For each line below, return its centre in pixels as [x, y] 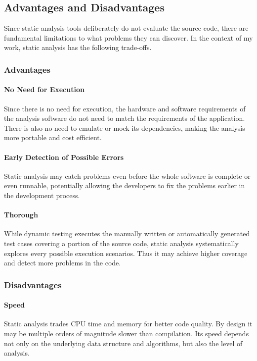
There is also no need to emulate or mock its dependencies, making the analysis [125, 128]
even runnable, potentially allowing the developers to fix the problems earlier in [125, 185]
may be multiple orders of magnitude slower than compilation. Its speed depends [127, 333]
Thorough [21, 215]
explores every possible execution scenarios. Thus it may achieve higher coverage [126, 253]
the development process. [42, 195]
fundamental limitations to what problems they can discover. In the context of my [128, 37]
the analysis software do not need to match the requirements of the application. [125, 118]
